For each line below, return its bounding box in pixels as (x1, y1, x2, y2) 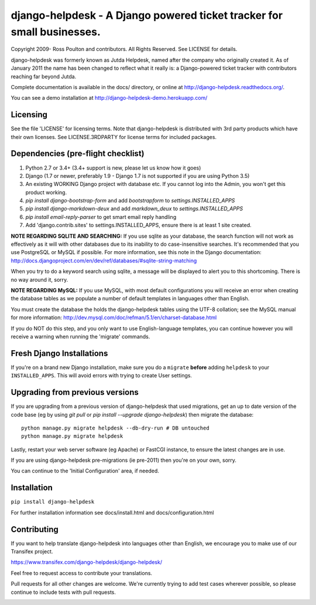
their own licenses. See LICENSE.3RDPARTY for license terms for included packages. (11, 133, 217, 140)
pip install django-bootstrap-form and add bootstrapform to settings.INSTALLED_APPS (25, 197, 235, 204)
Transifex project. (11, 548, 53, 555)
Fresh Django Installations (11, 348, 108, 358)
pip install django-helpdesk (11, 499, 95, 505)
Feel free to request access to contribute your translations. (11, 569, 152, 576)
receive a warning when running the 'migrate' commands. (11, 333, 150, 340)
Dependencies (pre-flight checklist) (11, 148, 145, 158)
